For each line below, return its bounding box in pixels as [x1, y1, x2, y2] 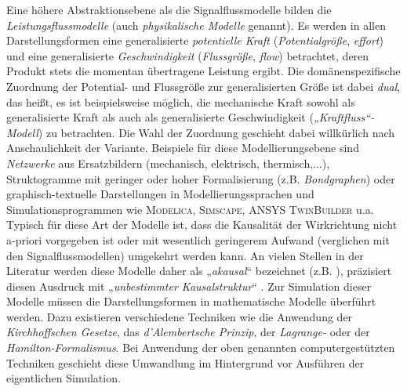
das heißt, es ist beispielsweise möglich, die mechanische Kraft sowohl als [6, 93, 355, 110]
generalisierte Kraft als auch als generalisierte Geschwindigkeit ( [6, 109, 314, 125]
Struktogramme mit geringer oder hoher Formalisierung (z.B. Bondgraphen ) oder [6, 170, 395, 186]
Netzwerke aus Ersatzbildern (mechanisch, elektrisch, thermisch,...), [6, 154, 330, 171]
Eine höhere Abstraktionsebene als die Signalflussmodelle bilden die [6, 2, 332, 17]
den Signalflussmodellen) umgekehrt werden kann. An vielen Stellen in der [6, 247, 364, 263]
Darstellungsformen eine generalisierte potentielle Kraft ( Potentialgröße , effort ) [6, 32, 383, 49]
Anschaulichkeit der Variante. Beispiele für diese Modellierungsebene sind [6, 139, 359, 156]
